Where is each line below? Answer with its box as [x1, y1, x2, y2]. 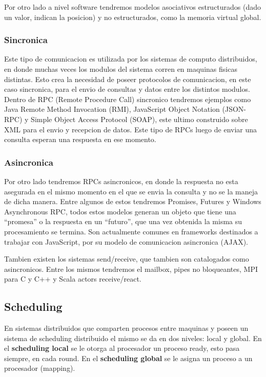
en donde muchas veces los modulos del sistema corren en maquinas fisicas [4, 64, 237, 74]
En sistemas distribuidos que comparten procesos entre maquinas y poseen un [4, 323, 249, 333]
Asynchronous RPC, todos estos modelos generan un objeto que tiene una [4, 206, 236, 216]
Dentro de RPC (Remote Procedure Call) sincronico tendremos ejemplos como [4, 93, 251, 104]
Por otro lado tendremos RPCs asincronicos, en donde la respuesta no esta [4, 175, 238, 186]
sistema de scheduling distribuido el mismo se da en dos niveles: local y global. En [4, 332, 262, 343]
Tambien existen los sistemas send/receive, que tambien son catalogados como [4, 253, 249, 264]
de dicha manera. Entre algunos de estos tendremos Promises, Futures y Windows [4, 196, 261, 207]
